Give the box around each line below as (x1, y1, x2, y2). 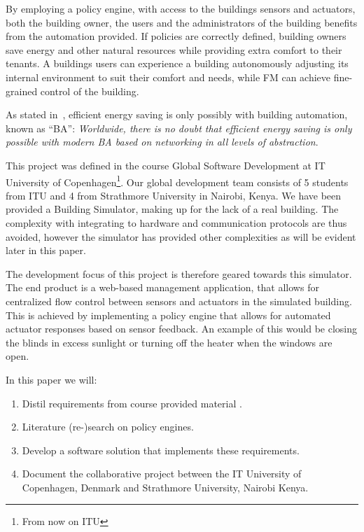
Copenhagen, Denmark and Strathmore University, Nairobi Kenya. (22, 479, 309, 494)
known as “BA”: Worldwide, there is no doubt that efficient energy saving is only (6, 120, 352, 135)
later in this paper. (6, 243, 86, 258)
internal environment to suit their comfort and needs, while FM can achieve (6, 69, 331, 84)
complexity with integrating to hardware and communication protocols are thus (6, 215, 347, 230)
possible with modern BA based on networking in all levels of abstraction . (6, 134, 318, 149)
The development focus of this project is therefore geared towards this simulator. (6, 266, 352, 281)
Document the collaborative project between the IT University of (22, 466, 302, 481)
